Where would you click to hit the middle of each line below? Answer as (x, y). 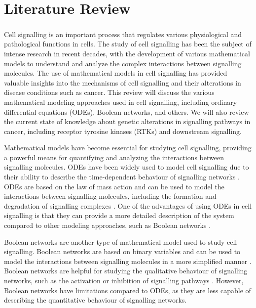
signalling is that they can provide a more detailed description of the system (119, 215)
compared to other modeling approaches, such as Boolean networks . (108, 225)
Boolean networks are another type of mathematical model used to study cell (121, 242)
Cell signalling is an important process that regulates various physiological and (123, 34)
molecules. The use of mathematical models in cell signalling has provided (116, 73)
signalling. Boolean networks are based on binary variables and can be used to (122, 251)
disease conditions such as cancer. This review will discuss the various (109, 92)
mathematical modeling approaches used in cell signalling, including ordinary (121, 102)
